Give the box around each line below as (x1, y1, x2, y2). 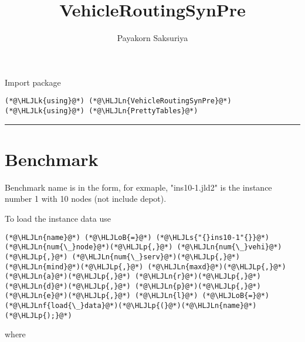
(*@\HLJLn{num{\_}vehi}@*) (177, 243, 282, 252)
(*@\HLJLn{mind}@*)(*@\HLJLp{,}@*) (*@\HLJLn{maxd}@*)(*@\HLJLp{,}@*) (5, 262, 286, 271)
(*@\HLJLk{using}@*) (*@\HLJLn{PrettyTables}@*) (5, 106, 198, 115)
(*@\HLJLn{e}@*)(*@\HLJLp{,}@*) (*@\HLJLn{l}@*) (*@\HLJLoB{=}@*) (5, 292, 270, 300)
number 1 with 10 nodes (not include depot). (5, 192, 167, 205)
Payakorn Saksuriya (117, 32, 188, 44)
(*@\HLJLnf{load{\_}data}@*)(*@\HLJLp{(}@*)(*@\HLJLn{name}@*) (5, 302, 257, 310)
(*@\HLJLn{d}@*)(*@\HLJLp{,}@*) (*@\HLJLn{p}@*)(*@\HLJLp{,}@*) (5, 282, 261, 290)
